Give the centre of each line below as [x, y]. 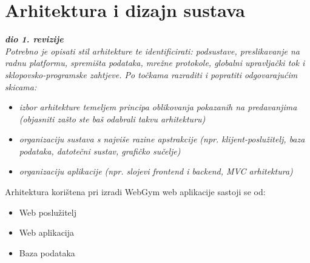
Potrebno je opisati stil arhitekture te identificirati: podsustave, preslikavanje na [152, 51]
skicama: [21, 86]
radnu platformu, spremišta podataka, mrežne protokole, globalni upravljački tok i [155, 63]
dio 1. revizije [34, 39]
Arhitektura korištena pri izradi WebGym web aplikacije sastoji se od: [135, 192]
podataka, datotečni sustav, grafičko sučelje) [100, 151]
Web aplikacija [47, 232]
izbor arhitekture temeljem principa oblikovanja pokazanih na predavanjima [158, 107]
